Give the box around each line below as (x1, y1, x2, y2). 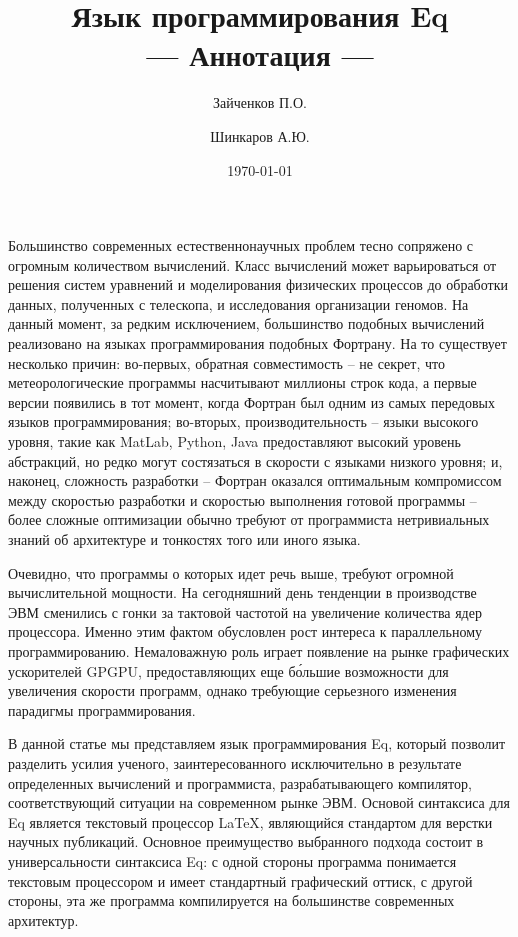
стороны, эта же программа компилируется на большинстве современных (8, 890, 455, 911)
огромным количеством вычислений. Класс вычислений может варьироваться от (8, 254, 497, 275)
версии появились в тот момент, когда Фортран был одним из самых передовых (8, 391, 495, 412)
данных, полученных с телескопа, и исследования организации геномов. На (8, 293, 469, 314)
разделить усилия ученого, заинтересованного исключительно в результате (8, 752, 462, 773)
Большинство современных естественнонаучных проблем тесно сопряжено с (8, 235, 474, 256)
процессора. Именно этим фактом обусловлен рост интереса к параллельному (8, 621, 483, 642)
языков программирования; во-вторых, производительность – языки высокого (8, 411, 479, 432)
